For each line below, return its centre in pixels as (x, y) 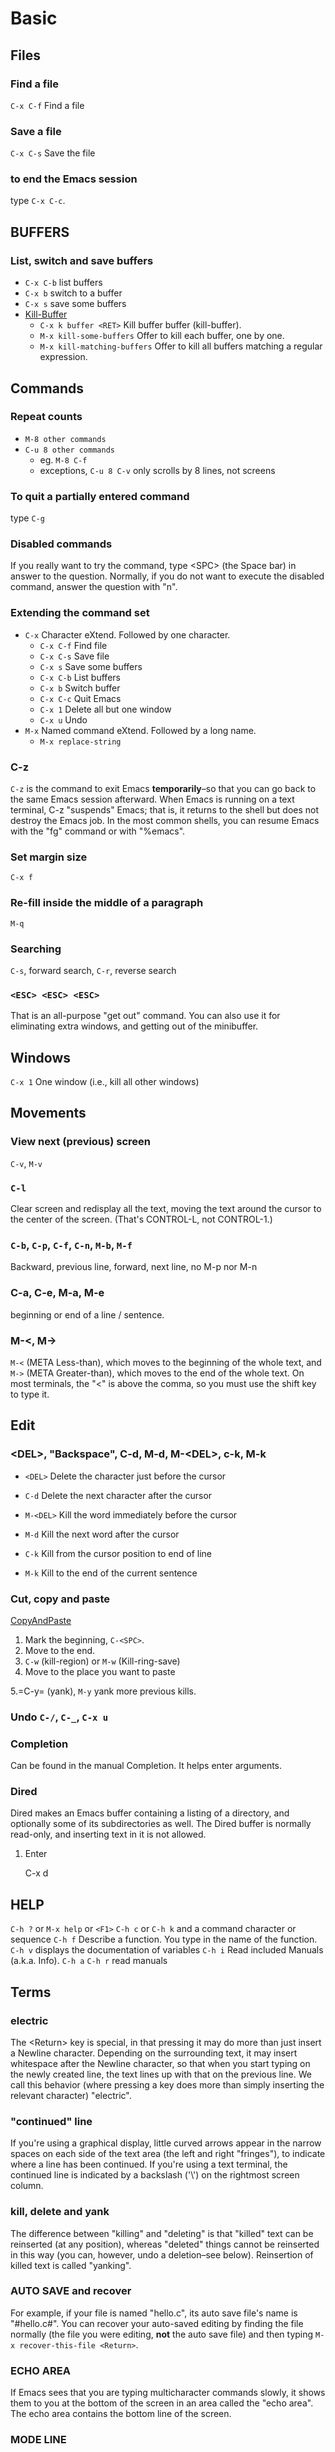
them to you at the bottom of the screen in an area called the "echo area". (162, 2403)
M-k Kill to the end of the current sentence (111, 1573)
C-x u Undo (63, 719)
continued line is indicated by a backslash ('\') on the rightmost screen (155, 2175)
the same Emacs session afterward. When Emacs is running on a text (152, 799)
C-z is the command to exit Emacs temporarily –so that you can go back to (163, 789)
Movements (48, 1113)
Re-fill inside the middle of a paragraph (107, 903)
